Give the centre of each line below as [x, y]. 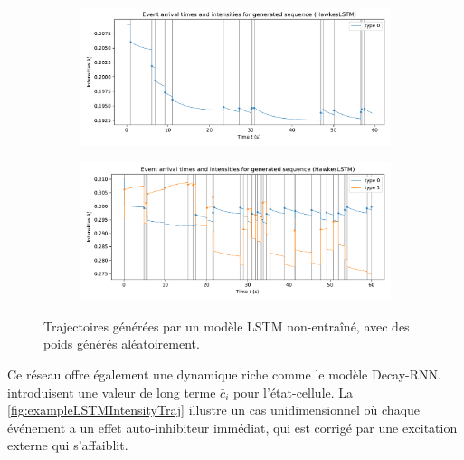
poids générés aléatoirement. [122, 344]
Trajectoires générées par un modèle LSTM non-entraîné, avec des [227, 326]
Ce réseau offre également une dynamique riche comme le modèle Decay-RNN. [224, 374]
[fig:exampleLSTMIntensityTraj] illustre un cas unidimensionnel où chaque [214, 410]
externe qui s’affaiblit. [68, 445]
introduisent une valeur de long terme [112, 392]
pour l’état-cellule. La [293, 392]
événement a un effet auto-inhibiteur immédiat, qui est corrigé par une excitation [232, 427]
